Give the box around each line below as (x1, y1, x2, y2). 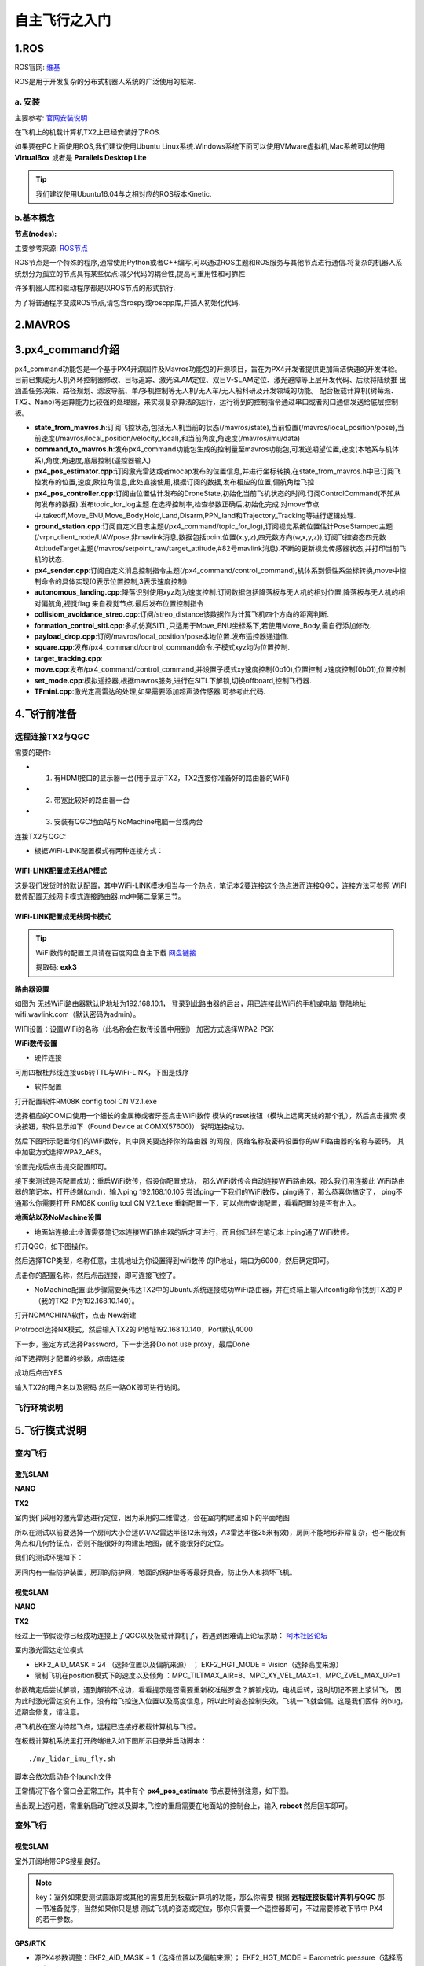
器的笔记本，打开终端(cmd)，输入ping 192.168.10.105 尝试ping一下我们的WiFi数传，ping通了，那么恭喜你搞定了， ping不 (14, 1187, 404, 1197)
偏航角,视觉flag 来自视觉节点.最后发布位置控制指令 (40, 598, 204, 608)
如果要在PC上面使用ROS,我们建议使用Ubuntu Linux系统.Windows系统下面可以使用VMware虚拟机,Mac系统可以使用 (14, 142, 386, 151)
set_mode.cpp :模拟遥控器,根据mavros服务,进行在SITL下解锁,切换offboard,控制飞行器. (34, 676, 312, 685)
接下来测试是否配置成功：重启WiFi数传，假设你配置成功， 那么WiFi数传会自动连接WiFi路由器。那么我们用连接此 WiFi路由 (14, 1176, 406, 1185)
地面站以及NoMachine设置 (14, 1213, 102, 1222)
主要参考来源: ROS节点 (14, 244, 88, 253)
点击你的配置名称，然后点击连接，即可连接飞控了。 (14, 1270, 180, 1279)
